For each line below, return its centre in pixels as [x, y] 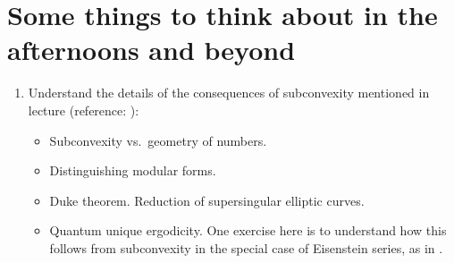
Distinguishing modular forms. [133, 170]
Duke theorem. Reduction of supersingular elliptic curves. [207, 200]
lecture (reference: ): [84, 110]
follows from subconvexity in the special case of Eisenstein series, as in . [246, 247]
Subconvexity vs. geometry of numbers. [158, 140]
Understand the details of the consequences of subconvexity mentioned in [229, 93]
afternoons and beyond [151, 50]
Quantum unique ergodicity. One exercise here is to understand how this [248, 230]
